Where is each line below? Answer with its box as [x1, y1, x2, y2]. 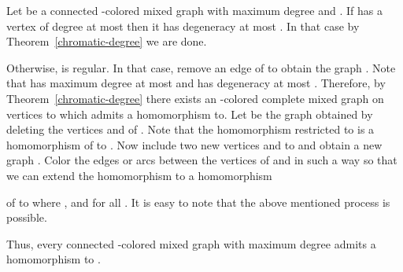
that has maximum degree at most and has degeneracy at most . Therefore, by [6, 75, 386, 91]
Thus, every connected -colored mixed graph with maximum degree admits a [6, 235, 376, 252]
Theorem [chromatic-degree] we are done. [6, 33, 207, 50]
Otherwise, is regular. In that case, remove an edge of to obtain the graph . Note [6, 59, 396, 75]
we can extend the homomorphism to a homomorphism [6, 167, 272, 183]
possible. [6, 209, 47, 226]
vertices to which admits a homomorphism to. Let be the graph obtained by [6, 105, 373, 122]
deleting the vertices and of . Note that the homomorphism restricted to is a [6, 121, 375, 138]
